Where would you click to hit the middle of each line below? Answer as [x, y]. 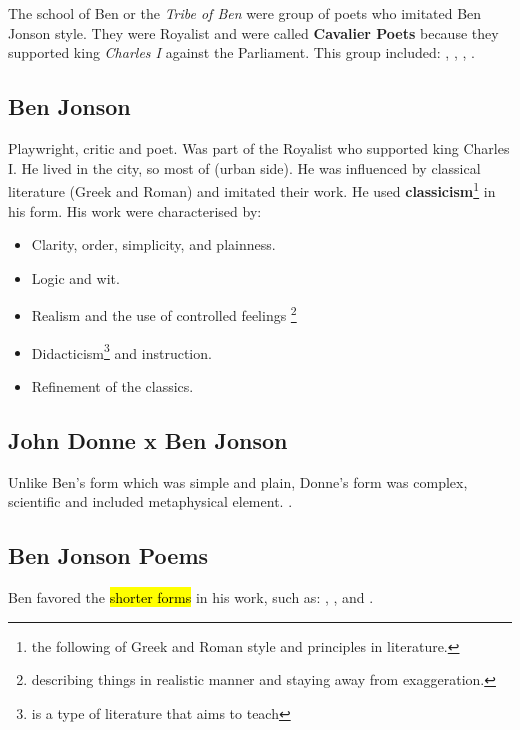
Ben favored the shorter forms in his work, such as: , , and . [191, 597]
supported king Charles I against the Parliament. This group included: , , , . [241, 52]
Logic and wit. [75, 277]
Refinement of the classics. [112, 385]
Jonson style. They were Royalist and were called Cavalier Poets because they [253, 32]
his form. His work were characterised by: [135, 210]
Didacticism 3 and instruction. [121, 351]
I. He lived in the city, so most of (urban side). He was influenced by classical [244, 167]
